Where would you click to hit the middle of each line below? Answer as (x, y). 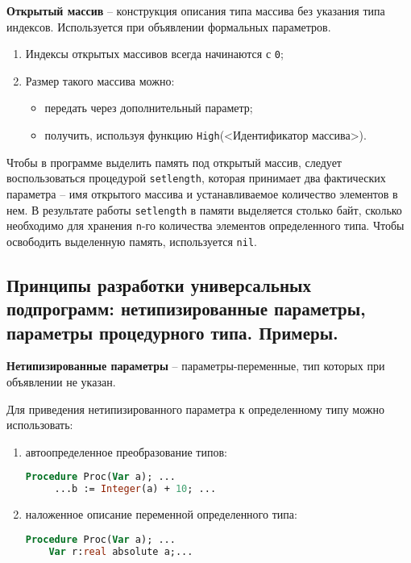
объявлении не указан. (61, 382)
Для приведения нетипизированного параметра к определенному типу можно (195, 409)
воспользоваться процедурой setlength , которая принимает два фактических (196, 178)
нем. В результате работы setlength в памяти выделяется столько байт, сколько (204, 209)
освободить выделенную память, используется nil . (132, 241)
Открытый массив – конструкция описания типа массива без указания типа (196, 10)
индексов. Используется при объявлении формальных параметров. (169, 26)
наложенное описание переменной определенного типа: (161, 514)
